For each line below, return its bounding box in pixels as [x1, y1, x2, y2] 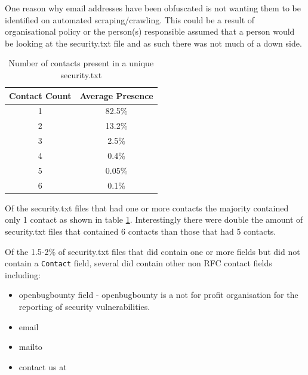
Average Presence [79, 89, 153, 102]
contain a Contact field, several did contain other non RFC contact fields [5, 257, 272, 269]
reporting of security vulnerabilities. [19, 300, 150, 312]
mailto [19, 340, 42, 353]
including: [5, 268, 41, 281]
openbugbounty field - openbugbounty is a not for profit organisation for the [19, 288, 298, 301]
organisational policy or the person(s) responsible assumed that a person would [5, 25, 295, 38]
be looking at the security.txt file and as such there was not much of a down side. [5, 36, 302, 49]
